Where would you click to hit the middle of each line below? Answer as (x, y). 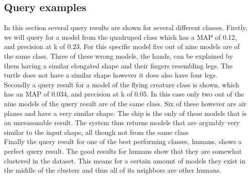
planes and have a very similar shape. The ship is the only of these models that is (125, 113)
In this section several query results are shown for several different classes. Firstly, (126, 27)
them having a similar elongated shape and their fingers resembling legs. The (118, 65)
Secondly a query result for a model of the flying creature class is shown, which (122, 84)
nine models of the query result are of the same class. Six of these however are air (125, 103)
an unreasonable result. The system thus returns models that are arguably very (122, 122)
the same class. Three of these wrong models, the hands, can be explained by (118, 56)
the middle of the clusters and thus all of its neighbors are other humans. (113, 170)
